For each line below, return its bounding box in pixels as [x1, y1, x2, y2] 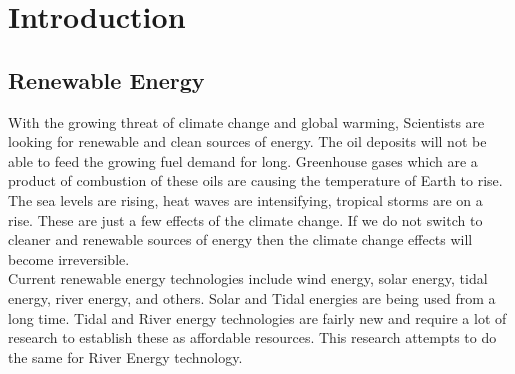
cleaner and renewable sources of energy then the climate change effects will [8, 229, 473, 250]
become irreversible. [8, 248, 130, 269]
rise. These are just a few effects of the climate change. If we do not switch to [8, 209, 483, 230]
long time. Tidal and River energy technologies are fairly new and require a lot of [8, 307, 507, 328]
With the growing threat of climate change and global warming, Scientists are [8, 111, 485, 132]
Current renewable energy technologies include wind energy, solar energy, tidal [8, 268, 488, 289]
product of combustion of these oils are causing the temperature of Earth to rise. [8, 170, 503, 191]
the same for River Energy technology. [8, 346, 243, 367]
